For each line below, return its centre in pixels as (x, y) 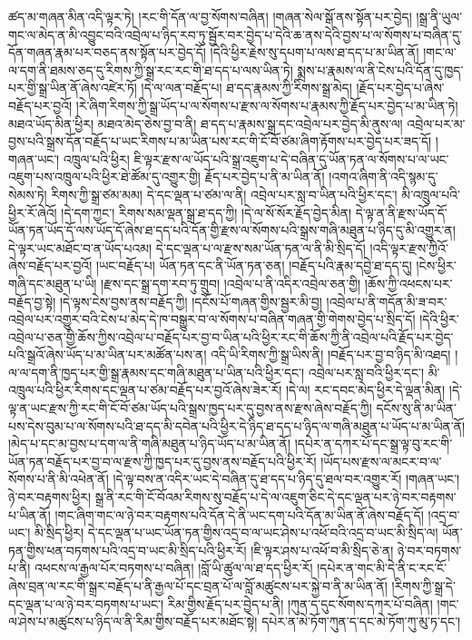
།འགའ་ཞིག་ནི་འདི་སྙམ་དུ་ (383, 177)
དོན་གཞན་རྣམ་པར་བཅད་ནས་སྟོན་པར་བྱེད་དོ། (107, 52)
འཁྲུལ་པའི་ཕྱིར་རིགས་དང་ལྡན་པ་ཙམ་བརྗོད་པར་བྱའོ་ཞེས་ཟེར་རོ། (145, 390)
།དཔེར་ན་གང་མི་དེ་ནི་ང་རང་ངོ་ (382, 568)
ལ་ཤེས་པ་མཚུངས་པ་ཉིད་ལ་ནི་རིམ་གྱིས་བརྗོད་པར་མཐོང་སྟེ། (133, 621)
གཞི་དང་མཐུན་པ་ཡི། (53, 283)
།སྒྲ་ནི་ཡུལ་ (439, 16)
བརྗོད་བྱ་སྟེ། (32, 301)
